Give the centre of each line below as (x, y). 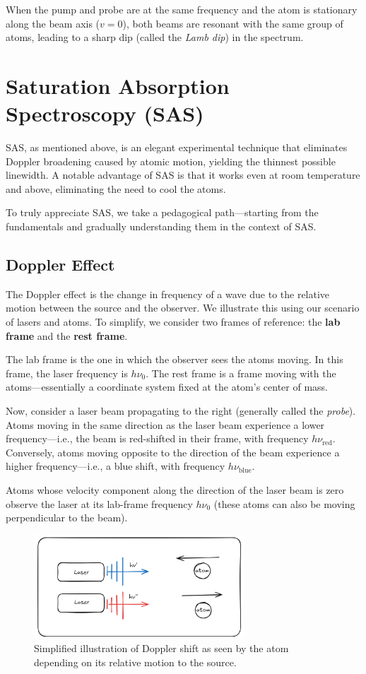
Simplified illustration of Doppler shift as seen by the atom (161, 648)
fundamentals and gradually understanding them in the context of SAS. (161, 226)
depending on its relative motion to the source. (135, 662)
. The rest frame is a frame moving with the (241, 373)
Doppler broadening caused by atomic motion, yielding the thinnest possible (171, 161)
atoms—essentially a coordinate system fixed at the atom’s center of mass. (167, 387)
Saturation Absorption (118, 85)
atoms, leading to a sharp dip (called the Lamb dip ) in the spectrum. (155, 37)
